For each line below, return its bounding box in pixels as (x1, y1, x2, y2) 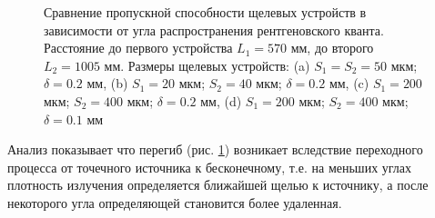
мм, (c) (329, 74, 369, 93)
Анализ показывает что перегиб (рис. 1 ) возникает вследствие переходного (7, 140, 423, 159)
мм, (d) (200, 91, 242, 110)
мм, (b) (86, 74, 128, 93)
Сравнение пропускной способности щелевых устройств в (44, 3, 367, 21)
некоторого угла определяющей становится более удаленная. (7, 193, 342, 212)
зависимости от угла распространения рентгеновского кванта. (44, 20, 384, 39)
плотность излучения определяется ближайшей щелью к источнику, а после (7, 175, 429, 194)
